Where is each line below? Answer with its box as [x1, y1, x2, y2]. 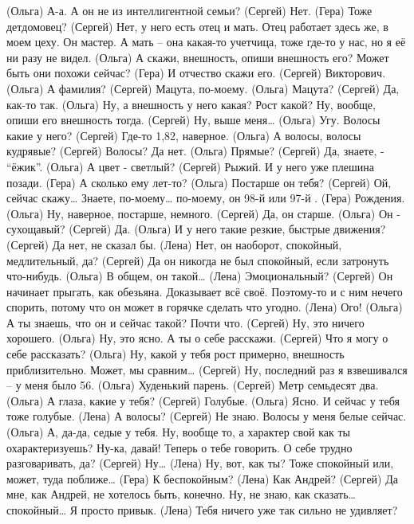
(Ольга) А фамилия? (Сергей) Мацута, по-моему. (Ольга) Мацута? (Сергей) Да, [6, 80, 400, 96]
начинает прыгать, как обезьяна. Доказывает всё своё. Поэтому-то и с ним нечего [6, 283, 403, 299]
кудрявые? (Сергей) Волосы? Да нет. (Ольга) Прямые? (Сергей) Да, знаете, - [6, 143, 384, 159]
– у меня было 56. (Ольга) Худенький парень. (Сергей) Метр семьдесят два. [6, 377, 379, 393]
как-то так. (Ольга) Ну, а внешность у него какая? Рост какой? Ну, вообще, [6, 96, 376, 112]
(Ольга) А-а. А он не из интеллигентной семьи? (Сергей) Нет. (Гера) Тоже [6, 2, 373, 18]
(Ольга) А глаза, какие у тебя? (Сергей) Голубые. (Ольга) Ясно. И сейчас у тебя [6, 392, 400, 409]
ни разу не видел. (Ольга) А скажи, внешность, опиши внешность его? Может [6, 49, 389, 65]
